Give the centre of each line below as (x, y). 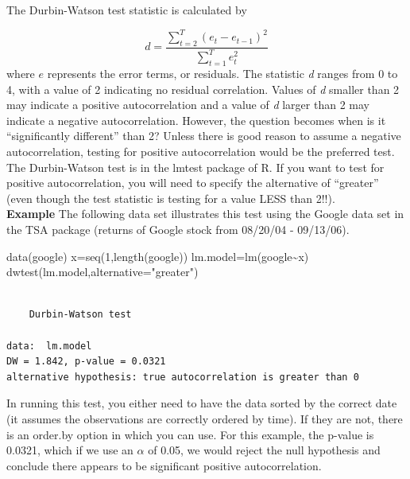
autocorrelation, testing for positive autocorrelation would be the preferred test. (201, 152)
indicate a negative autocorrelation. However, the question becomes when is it (196, 120)
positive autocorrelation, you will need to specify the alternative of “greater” (193, 183)
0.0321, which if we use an (70, 450)
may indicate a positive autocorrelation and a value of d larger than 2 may (188, 105)
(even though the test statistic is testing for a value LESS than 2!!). (171, 198)
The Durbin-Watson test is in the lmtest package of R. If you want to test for (195, 167)
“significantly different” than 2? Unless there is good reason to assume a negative (204, 136)
